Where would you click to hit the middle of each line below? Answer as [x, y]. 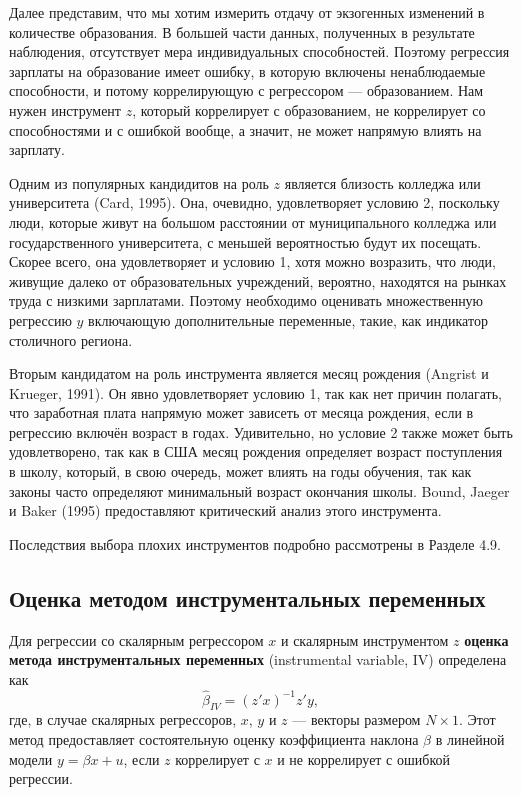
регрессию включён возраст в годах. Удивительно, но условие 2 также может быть [261, 431]
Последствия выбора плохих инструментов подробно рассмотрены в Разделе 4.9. [255, 543]
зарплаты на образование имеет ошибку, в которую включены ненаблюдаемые [247, 70]
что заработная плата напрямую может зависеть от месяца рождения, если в [241, 412]
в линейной [470, 739]
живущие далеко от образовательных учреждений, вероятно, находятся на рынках [258, 280]
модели [31, 758]
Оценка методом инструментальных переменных [247, 597]
